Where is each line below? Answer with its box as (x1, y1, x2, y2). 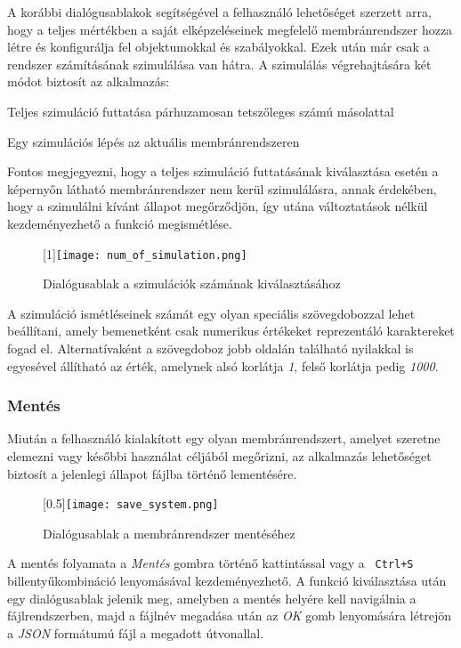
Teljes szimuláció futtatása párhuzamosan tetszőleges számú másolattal (7, 101, 394, 120)
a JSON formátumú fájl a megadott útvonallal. (7, 623, 264, 642)
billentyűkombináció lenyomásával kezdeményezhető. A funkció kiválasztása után (7, 571, 447, 590)
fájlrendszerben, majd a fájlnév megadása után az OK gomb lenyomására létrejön (7, 606, 452, 625)
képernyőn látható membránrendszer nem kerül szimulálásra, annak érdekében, (7, 179, 437, 198)
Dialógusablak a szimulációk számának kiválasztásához (43, 274, 341, 293)
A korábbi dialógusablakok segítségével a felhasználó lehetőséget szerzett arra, (7, 3, 432, 20)
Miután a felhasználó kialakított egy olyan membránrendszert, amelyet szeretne (7, 429, 441, 448)
